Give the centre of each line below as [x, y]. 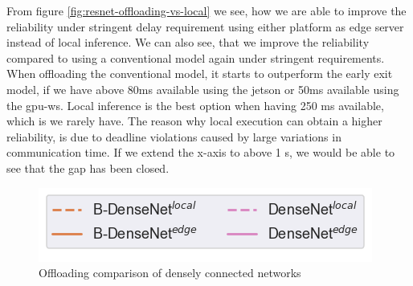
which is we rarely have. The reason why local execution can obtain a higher [194, 121]
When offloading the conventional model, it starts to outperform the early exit [200, 74]
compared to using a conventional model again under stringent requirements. [196, 57]
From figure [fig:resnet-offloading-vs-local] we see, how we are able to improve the [206, 10]
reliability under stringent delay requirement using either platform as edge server [205, 26]
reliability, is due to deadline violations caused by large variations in [174, 136]
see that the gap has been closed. [88, 168]
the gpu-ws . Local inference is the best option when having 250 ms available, [195, 105]
